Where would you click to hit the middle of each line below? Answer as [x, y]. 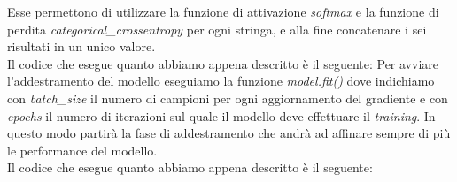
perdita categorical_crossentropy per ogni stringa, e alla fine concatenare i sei [217, 29]
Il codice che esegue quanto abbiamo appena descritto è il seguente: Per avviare [223, 63]
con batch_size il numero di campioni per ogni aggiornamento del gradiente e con [228, 98]
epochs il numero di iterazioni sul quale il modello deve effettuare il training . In [221, 115]
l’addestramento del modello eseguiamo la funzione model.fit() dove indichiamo [221, 81]
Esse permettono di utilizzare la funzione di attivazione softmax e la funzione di [223, 11]
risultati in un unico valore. [81, 46]
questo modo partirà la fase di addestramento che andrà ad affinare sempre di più [229, 133]
